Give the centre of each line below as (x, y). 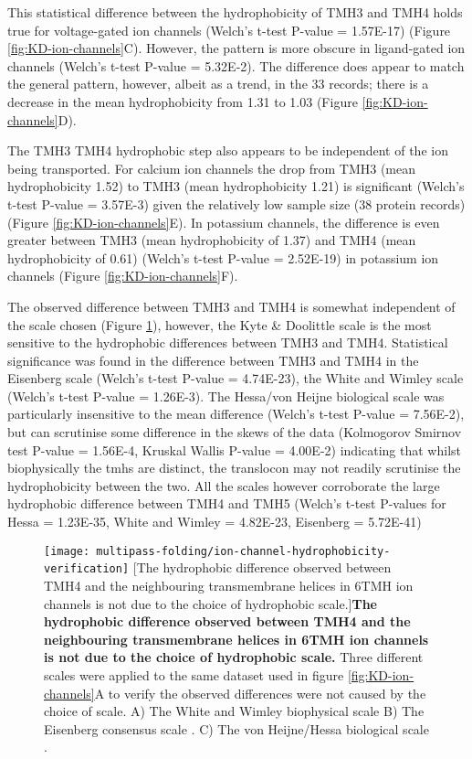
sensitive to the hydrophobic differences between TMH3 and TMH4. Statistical (228, 342)
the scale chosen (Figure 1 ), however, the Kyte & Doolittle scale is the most (220, 324)
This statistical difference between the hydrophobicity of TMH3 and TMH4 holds (235, 12)
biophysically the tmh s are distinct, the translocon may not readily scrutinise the (234, 468)
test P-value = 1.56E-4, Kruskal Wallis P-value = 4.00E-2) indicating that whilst (234, 449)
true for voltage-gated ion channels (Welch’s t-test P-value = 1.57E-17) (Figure (229, 30)
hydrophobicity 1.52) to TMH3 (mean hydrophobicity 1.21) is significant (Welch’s (236, 186)
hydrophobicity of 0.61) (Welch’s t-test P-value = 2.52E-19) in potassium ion (223, 257)
